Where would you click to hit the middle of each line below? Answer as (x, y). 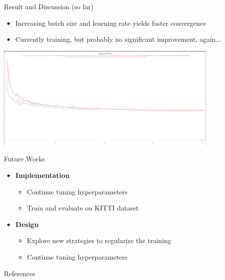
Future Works (24, 159)
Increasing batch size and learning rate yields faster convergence (111, 23)
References (20, 273)
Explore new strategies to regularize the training (99, 240)
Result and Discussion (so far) (49, 6)
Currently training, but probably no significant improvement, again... (118, 39)
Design (27, 224)
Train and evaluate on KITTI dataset (83, 208)
